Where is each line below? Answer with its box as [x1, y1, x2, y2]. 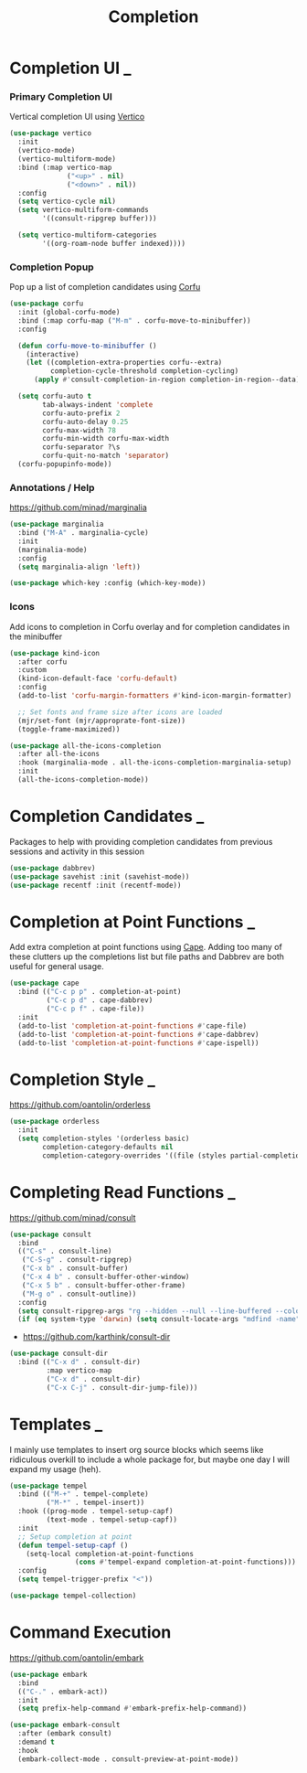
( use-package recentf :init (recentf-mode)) [9, 881, 182, 890]
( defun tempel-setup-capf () [17, 1541, 129, 1550]
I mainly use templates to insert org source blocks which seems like [9, 1444, 264, 1455]
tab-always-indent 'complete [42, 400, 153, 409]
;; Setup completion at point [17, 1532, 132, 1542]
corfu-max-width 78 [42, 425, 117, 435]
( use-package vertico [9, 129, 92, 138]
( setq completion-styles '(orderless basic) [17, 1134, 190, 1144]
